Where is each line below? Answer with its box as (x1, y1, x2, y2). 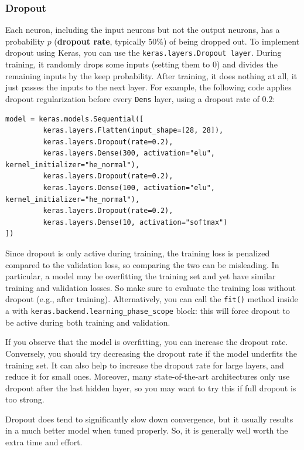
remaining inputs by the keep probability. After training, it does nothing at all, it (5, 69, 298, 82)
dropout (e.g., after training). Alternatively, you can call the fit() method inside (5, 293, 298, 305)
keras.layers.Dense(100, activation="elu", (43, 184, 215, 192)
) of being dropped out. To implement (163, 35, 300, 47)
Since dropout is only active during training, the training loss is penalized (5, 247, 270, 259)
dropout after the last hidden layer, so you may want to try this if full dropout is (5, 381, 296, 394)
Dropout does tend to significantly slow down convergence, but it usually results (5, 412, 293, 425)
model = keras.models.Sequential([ (5, 114, 144, 123)
